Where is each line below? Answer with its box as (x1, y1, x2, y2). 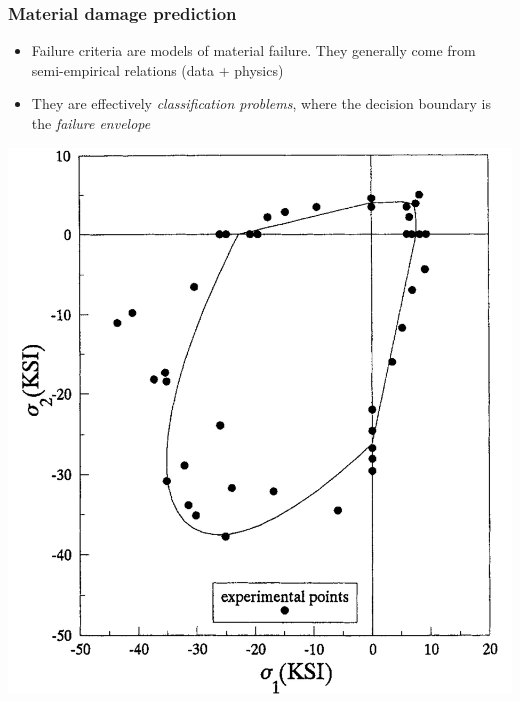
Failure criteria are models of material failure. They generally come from (31, 40, 476, 61)
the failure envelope (31, 113, 151, 133)
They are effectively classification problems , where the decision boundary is (31, 93, 492, 114)
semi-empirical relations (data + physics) (31, 59, 284, 80)
